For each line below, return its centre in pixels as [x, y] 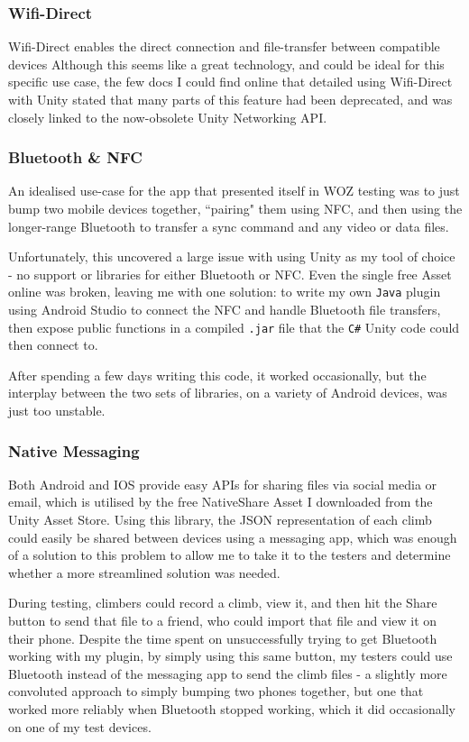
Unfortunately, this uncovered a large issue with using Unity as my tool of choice [232, 256]
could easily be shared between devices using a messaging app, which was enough [233, 537]
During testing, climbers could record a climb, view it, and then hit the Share [223, 603]
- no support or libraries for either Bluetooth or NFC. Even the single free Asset [230, 274]
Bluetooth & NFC [75, 157]
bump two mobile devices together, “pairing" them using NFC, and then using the [235, 208]
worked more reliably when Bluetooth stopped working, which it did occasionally [232, 709]
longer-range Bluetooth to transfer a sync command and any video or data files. [229, 226]
